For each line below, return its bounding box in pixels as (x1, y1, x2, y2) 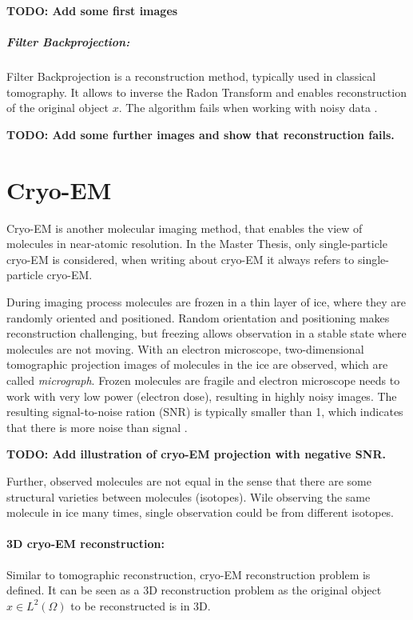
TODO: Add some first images (6, 2, 178, 18)
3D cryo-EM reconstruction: (6, 535, 165, 552)
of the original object (6, 99, 109, 116)
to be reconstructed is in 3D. (70, 597, 211, 614)
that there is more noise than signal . (6, 418, 188, 435)
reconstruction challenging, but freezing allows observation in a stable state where (6, 325, 407, 342)
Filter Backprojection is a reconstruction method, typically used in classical (6, 68, 376, 85)
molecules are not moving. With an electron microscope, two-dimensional (6, 340, 364, 357)
